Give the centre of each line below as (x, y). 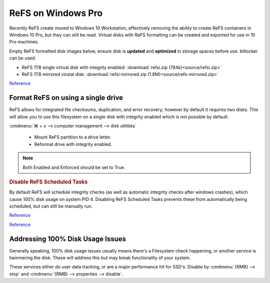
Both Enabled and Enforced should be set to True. (74, 167)
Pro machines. (24, 42)
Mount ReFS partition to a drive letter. (73, 137)
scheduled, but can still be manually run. (51, 206)
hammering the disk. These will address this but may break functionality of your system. (100, 258)
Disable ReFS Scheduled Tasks (48, 181)
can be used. (23, 58)
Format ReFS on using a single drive (66, 98)
